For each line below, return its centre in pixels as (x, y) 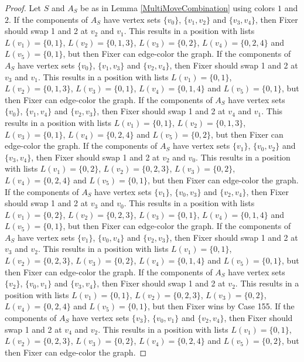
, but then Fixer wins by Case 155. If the (221, 306)
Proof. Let (23, 8)
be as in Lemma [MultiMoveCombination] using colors (178, 8)
